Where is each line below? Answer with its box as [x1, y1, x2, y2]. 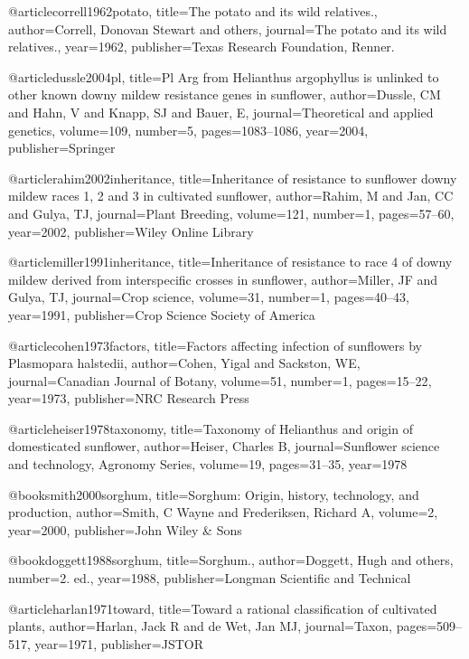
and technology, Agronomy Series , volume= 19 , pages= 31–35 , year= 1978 [8, 455, 408, 474]
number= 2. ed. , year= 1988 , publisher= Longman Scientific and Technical [8, 569, 411, 588]
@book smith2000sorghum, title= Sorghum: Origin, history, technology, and [8, 485, 419, 504]
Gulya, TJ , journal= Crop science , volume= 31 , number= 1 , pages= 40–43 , [8, 287, 409, 306]
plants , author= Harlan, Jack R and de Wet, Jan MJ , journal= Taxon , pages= [8, 617, 437, 635]
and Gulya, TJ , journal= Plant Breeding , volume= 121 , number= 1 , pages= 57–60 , [8, 203, 455, 222]
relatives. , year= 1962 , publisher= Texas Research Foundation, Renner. [8, 37, 395, 56]
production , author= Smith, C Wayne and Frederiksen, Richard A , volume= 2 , [8, 503, 438, 522]
